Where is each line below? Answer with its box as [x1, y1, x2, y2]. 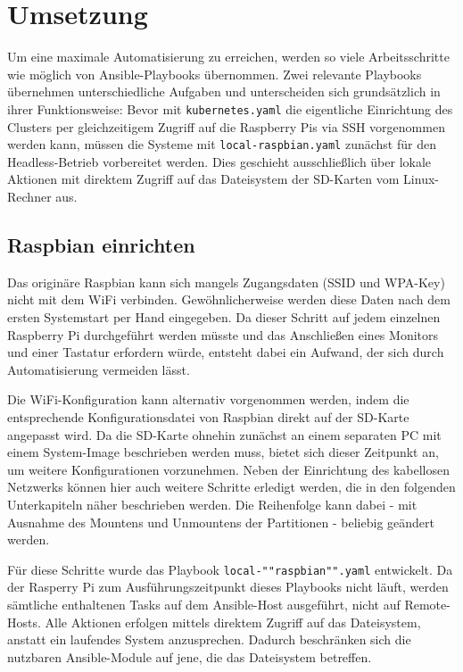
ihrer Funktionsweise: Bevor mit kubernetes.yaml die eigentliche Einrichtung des [7, 99, 453, 118]
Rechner [7, 187, 52, 205]
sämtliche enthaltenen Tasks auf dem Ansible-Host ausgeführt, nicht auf [7, 594, 401, 613]
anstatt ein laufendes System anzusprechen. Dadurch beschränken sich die [7, 630, 411, 649]
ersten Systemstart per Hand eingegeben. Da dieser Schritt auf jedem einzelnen [7, 307, 441, 326]
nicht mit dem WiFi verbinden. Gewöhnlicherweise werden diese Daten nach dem [7, 290, 451, 309]
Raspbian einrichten [7, 230, 195, 258]
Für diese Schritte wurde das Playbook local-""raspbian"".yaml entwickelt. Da [7, 560, 453, 578]
